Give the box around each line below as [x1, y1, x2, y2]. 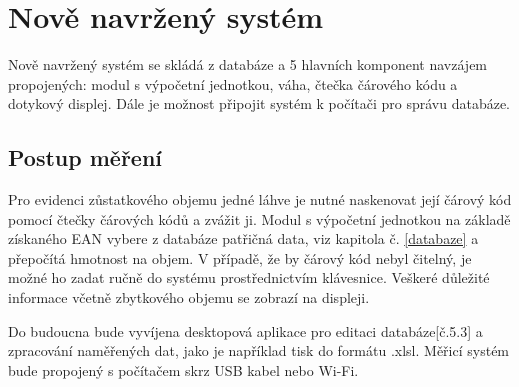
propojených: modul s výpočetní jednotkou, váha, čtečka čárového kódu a [8, 73, 458, 94]
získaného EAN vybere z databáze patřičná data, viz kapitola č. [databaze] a [8, 228, 479, 249]
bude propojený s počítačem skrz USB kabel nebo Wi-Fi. [8, 359, 359, 380]
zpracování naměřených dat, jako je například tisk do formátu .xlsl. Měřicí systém [8, 340, 510, 361]
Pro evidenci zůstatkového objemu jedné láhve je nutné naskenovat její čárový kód [8, 189, 512, 210]
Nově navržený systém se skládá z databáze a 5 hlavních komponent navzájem [8, 54, 488, 75]
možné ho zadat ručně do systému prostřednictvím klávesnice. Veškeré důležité [8, 267, 490, 288]
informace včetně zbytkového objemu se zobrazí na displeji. [8, 287, 370, 308]
